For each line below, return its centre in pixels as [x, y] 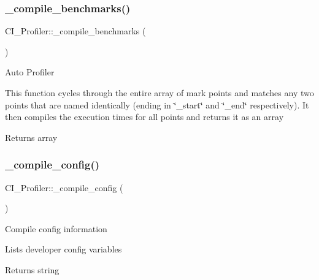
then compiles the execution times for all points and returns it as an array [144, 117]
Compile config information [56, 228]
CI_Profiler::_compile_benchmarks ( [75, 31]
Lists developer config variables [63, 249]
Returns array [31, 137]
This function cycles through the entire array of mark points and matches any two [159, 93]
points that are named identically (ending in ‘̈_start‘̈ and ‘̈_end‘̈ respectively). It [157, 104]
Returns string [32, 269]
